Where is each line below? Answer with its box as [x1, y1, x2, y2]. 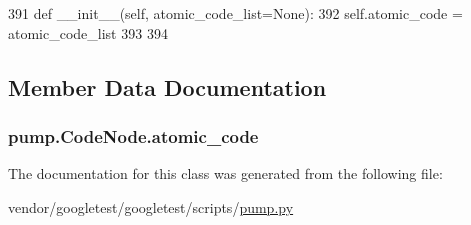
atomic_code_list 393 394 [8, 22, 168, 43]
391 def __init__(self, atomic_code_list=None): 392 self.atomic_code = [8, 3, 463, 23]
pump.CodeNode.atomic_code [8, 123, 259, 148]
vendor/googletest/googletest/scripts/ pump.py [8, 196, 294, 217]
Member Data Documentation [8, 71, 327, 102]
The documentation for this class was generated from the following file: [8, 163, 443, 184]
